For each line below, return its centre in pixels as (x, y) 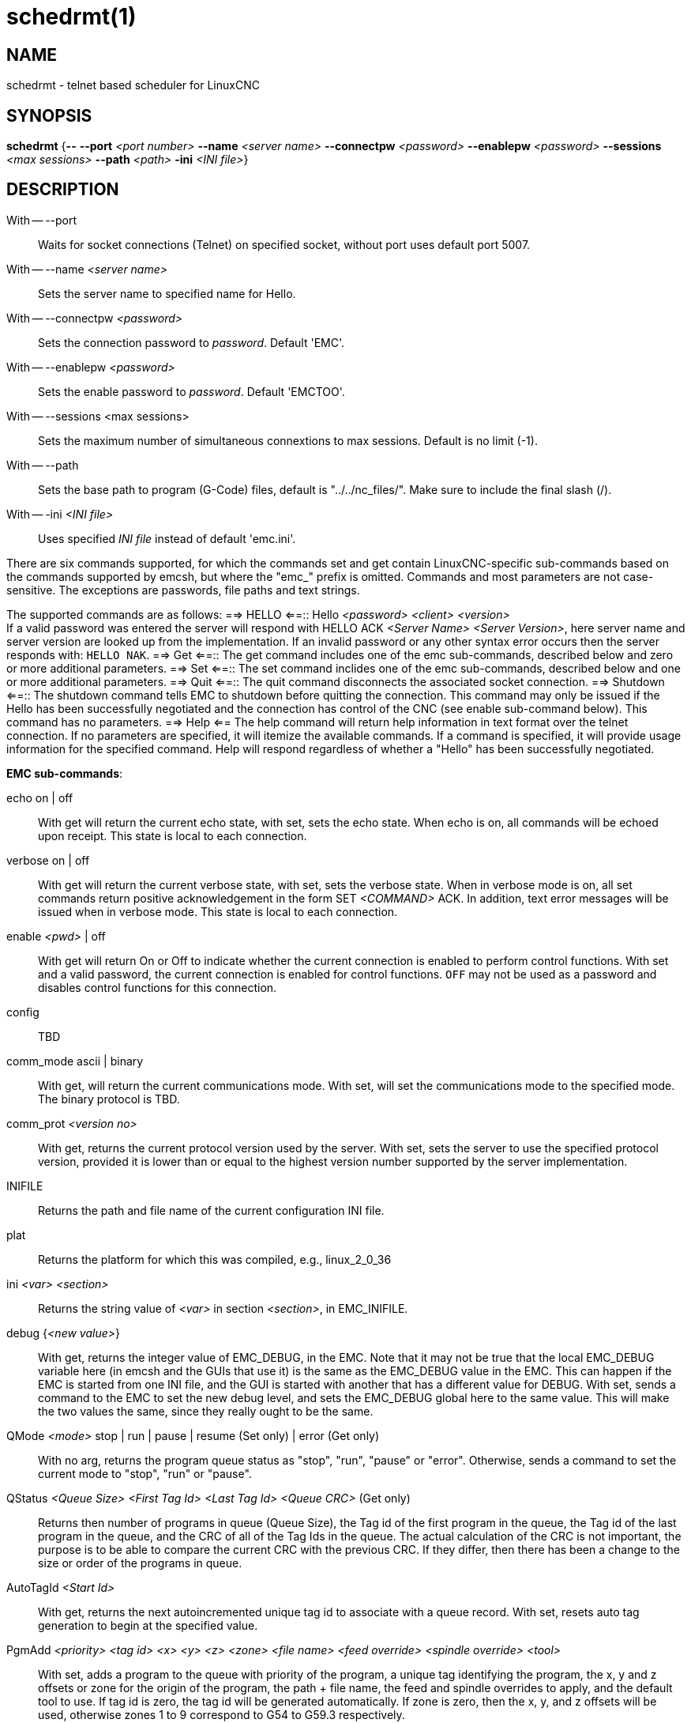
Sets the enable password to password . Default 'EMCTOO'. (192, 391)
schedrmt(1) (71, 17)
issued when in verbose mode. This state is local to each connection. (218, 911)
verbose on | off (48, 860)
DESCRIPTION (63, 190)
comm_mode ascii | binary (75, 1061)
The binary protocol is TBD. (109, 1099)
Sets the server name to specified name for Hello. (167, 293)
